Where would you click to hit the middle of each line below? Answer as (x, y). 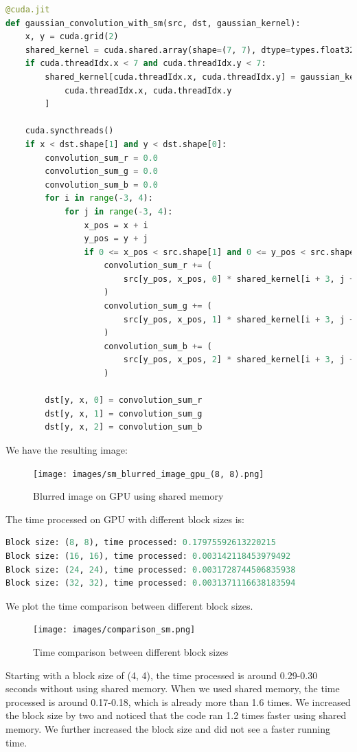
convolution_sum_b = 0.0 (101, 185)
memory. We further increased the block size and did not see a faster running (168, 729)
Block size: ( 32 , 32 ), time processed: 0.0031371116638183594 (151, 583)
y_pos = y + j (116, 239)
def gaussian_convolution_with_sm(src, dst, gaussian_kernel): (153, 23)
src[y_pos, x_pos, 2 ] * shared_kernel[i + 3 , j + (239, 360)
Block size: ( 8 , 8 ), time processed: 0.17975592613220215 (141, 543)
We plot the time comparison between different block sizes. (129, 605)
